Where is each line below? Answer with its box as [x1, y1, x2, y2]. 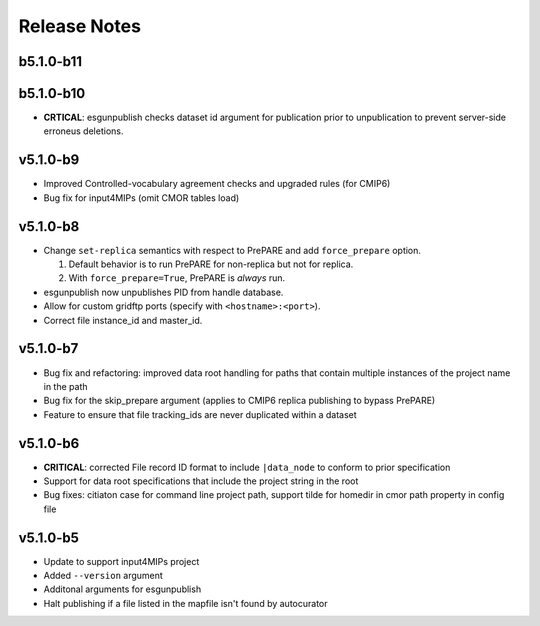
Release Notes [18, 15, 142, 37]
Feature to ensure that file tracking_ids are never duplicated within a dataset [43, 408, 357, 420]
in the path [43, 380, 88, 392]
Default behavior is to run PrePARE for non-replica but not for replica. [68, 258, 354, 270]
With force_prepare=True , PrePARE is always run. [68, 272, 286, 284]
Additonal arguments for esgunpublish [43, 583, 202, 595]
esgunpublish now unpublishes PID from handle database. [43, 286, 284, 298]
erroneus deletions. [43, 125, 124, 137]
